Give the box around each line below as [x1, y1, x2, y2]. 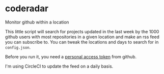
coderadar [5, 3, 49, 14]
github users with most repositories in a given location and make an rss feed [5, 34, 160, 40]
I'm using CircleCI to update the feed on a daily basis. [5, 63, 113, 69]
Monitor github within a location [5, 19, 69, 25]
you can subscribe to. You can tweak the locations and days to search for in [5, 39, 159, 45]
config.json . [5, 44, 31, 50]
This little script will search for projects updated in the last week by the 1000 [5, 28, 160, 34]
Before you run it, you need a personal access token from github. [5, 53, 137, 59]
